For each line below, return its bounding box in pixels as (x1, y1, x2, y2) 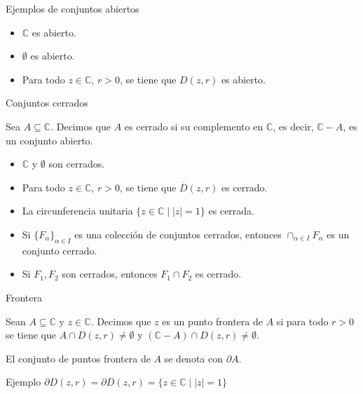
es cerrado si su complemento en (124, 118, 263, 133)
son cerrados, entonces (62, 266, 158, 281)
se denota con (164, 351, 223, 365)
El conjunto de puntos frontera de (6, 351, 151, 365)
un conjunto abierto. (6, 133, 93, 147)
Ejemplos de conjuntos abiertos (6, 1, 139, 15)
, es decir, (273, 118, 314, 133)
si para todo (276, 313, 329, 328)
